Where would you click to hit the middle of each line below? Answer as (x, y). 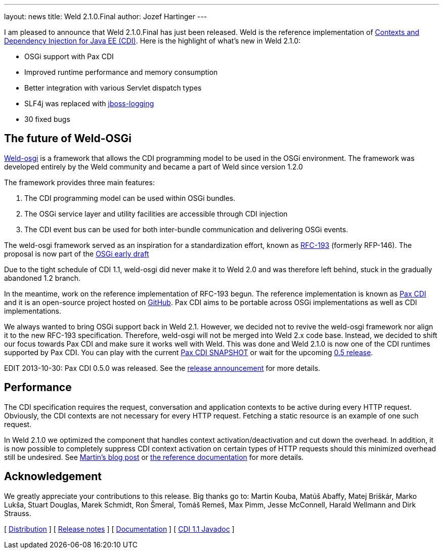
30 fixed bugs (47, 119)
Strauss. (18, 513)
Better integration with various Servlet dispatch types (113, 88)
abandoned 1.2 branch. (42, 278)
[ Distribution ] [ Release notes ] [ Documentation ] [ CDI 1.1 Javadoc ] (119, 529)
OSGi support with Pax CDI (69, 56)
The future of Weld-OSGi (68, 139)
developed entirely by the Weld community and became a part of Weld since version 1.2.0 (153, 166)
